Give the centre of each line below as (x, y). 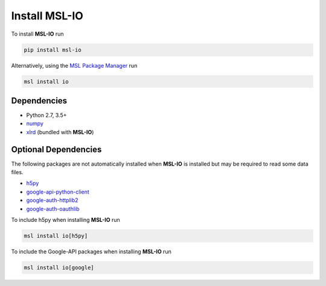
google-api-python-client (58, 192)
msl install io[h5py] (56, 236)
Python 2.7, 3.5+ (46, 115)
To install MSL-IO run (37, 34)
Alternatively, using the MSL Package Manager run (74, 65)
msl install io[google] (59, 267)
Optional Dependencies (56, 149)
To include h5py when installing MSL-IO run (66, 220)
